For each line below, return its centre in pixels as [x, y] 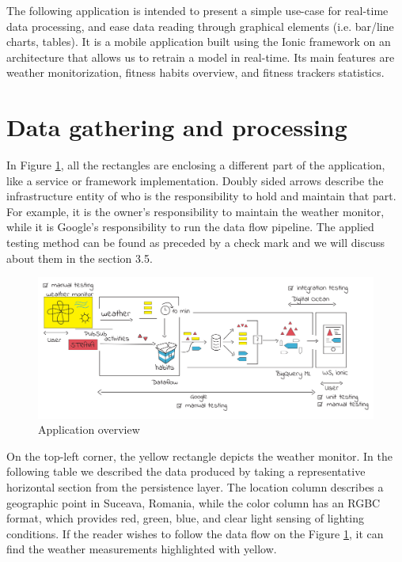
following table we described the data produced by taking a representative [186, 471]
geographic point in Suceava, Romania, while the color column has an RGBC [193, 502]
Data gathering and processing [177, 127]
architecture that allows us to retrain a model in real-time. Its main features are [201, 57]
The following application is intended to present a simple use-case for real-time [197, 10]
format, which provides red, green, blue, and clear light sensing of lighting [185, 518]
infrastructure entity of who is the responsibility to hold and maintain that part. [201, 196]
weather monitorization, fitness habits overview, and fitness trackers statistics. [195, 72]
